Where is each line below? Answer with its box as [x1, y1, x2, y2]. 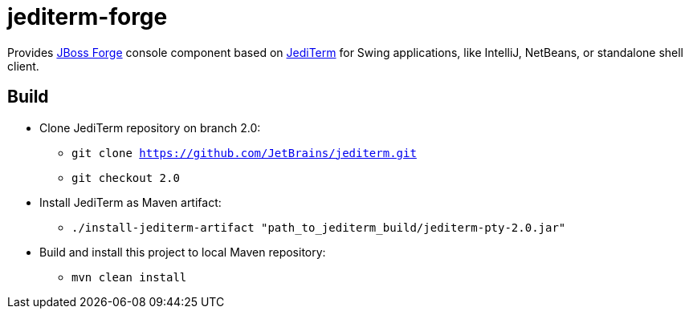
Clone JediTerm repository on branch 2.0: [39, 120, 261, 135]
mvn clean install [71, 270, 187, 284]
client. [7, 59, 39, 73]
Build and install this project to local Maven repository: [39, 244, 326, 259]
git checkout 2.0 [71, 171, 180, 184]
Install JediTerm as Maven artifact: [39, 195, 222, 209]
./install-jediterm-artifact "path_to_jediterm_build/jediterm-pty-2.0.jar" [71, 220, 566, 234]
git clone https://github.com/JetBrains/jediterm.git [71, 146, 417, 160]
